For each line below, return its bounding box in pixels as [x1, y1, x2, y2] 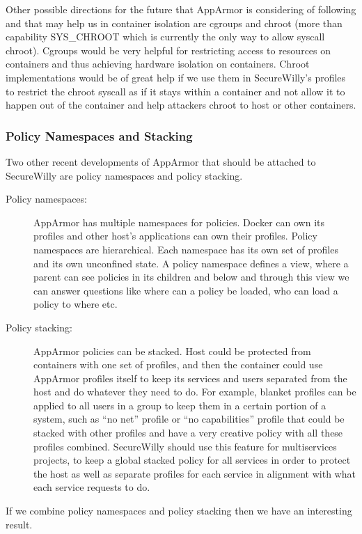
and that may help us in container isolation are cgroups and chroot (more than [6, 15, 343, 30]
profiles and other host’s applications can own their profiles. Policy [33, 228, 317, 243]
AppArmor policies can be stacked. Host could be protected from [33, 343, 311, 358]
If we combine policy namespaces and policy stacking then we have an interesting [6, 503, 352, 518]
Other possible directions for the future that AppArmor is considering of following [6, 2, 356, 16]
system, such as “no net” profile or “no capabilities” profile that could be [33, 411, 345, 426]
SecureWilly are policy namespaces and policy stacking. [6, 168, 243, 182]
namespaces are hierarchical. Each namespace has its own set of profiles [33, 242, 338, 256]
